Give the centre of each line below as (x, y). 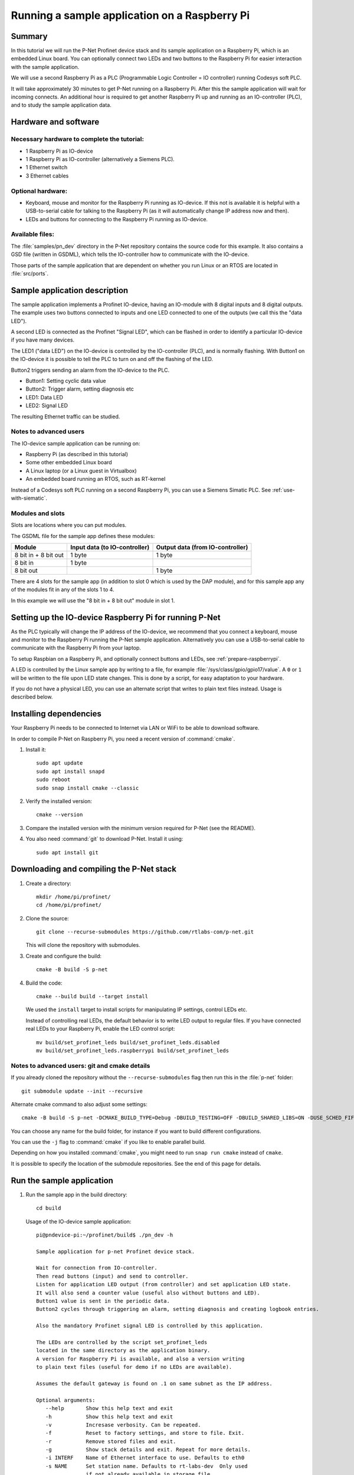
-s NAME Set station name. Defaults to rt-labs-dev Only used (146, 1466)
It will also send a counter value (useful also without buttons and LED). (148, 1293)
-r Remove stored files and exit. (111, 1441)
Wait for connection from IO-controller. (97, 1268)
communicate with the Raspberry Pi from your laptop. (76, 648)
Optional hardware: (39, 191)
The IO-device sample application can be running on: (76, 443)
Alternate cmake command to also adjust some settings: (79, 1104)
